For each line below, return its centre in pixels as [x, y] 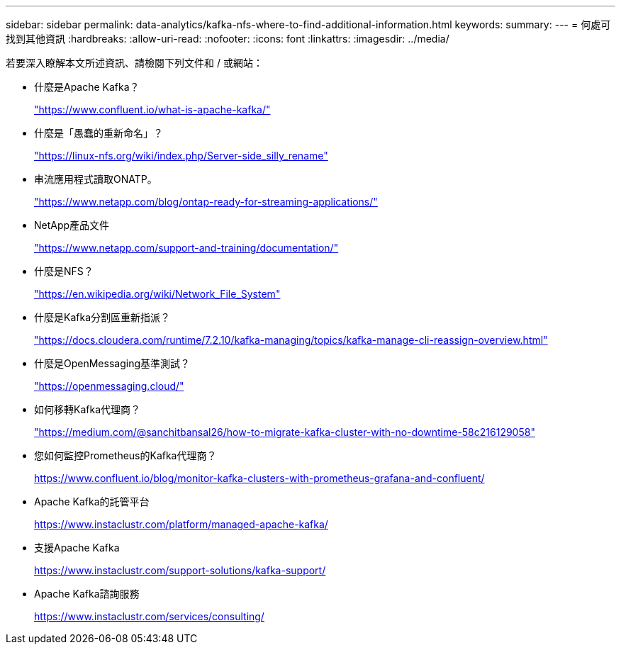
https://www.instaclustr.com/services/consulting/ [149, 616]
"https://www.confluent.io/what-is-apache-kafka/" [152, 110]
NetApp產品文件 [72, 225]
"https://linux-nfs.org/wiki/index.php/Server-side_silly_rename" [181, 156]
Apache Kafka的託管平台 [92, 501]
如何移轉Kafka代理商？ [87, 409]
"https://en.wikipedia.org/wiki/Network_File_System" [157, 294]
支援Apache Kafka [77, 548]
